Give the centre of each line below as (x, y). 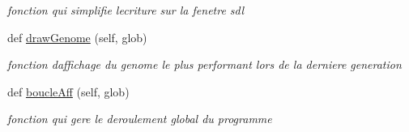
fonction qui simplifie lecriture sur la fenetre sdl (126, 10)
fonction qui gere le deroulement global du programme (140, 119)
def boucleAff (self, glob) (68, 91)
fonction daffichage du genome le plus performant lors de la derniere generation (204, 64)
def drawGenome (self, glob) (77, 37)
